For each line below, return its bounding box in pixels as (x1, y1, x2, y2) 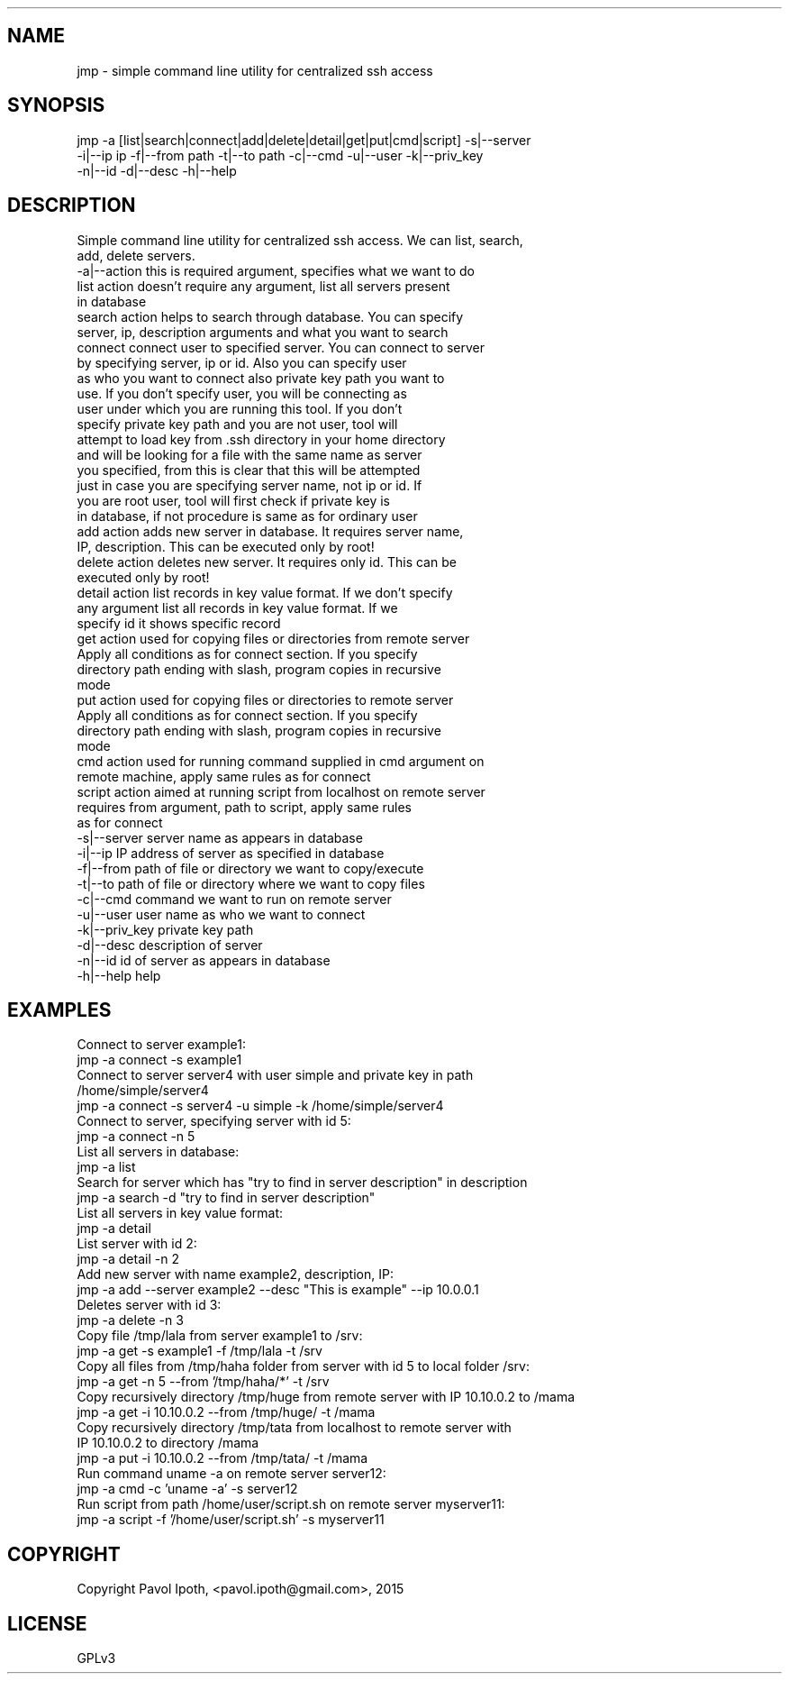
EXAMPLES (7, 998, 112, 1021)
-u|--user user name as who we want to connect (77, 906, 366, 922)
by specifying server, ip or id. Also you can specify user (77, 354, 407, 370)
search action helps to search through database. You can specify (77, 308, 464, 324)
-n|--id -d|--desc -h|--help (77, 162, 237, 178)
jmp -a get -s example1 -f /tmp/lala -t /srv (77, 1343, 322, 1359)
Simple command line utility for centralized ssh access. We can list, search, (77, 232, 523, 248)
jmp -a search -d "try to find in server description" (77, 1190, 376, 1206)
